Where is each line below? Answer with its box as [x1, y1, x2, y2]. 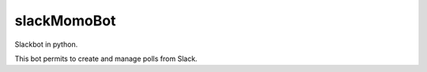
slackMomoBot [14, 12, 116, 29]
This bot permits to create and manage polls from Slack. [14, 54, 198, 63]
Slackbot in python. [14, 40, 78, 49]
